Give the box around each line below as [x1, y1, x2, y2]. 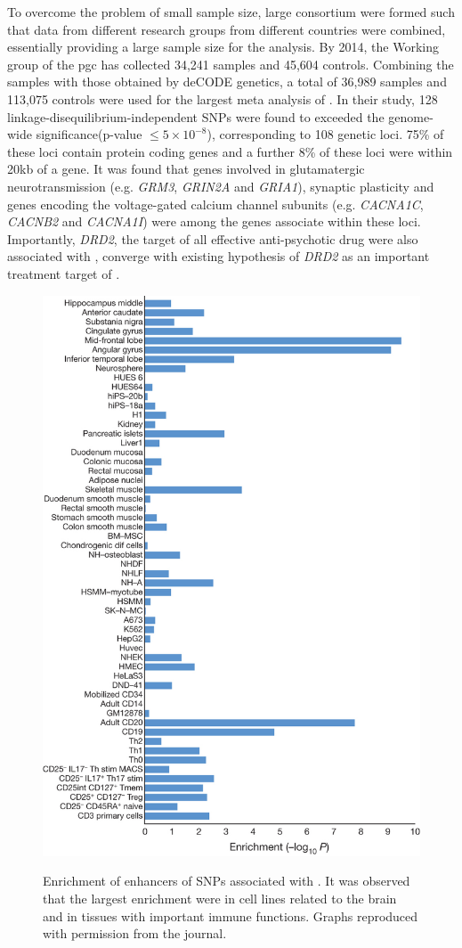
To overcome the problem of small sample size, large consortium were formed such [7, 3, 455, 20]
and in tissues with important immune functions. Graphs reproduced [43, 906, 418, 925]
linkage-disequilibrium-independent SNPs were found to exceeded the [7, 107, 385, 126]
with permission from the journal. [43, 924, 227, 943]
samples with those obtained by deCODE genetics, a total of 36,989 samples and [7, 72, 447, 91]
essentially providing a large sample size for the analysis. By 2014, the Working [7, 37, 439, 56]
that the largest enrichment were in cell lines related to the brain [43, 888, 397, 907]
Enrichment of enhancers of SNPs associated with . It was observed [43, 871, 410, 890]
